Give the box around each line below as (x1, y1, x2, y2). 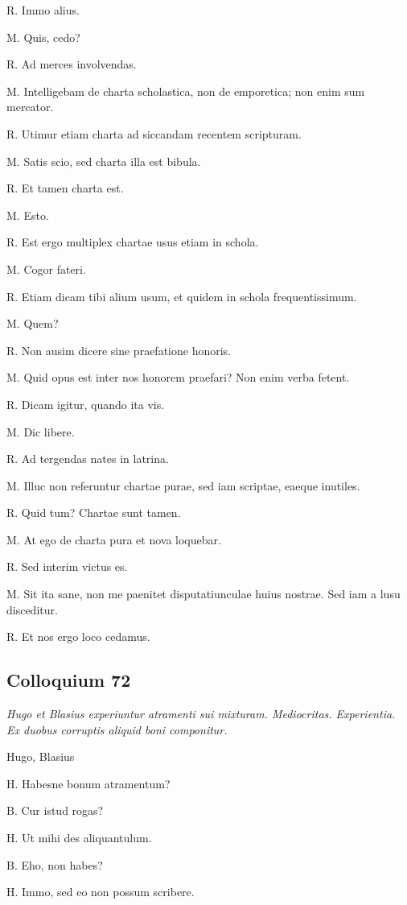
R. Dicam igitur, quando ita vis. (6, 395, 165, 412)
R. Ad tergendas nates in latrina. (6, 450, 169, 467)
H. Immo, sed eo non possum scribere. (6, 883, 195, 900)
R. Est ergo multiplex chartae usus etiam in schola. (6, 233, 259, 250)
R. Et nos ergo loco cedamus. (6, 628, 150, 645)
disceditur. (6, 601, 58, 618)
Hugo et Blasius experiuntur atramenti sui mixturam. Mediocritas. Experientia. (6, 705, 396, 722)
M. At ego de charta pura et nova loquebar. (6, 531, 221, 548)
